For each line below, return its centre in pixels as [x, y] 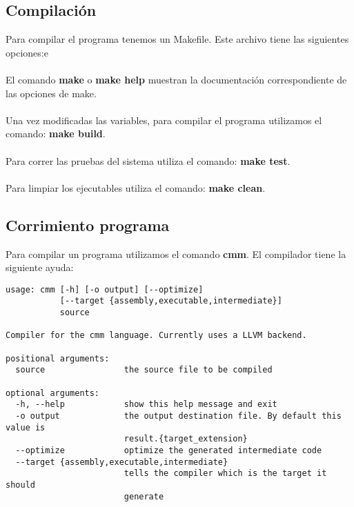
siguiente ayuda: [40, 267]
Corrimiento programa [88, 225]
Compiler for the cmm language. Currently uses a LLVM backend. [156, 336]
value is [26, 427]
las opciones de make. [51, 93]
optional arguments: [53, 393]
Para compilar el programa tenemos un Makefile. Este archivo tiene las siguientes [177, 39]
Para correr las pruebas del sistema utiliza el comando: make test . [148, 160]
